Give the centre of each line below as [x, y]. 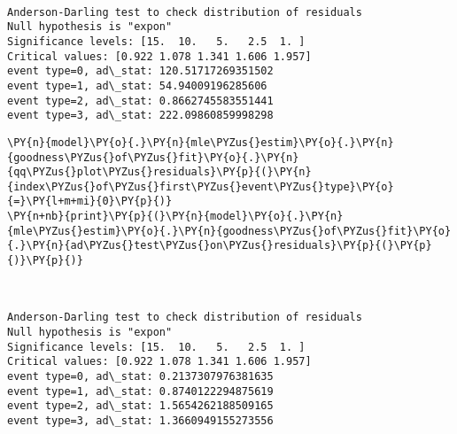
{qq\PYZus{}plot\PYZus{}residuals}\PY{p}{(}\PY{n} [159, 172]
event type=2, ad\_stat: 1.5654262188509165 [140, 406]
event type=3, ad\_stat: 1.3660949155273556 [140, 420]
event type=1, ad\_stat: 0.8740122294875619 [140, 391]
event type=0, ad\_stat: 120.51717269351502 [140, 71]
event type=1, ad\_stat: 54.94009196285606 [137, 85]
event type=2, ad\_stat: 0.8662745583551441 [140, 101]
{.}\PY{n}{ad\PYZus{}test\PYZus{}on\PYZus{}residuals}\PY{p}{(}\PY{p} [220, 246]
